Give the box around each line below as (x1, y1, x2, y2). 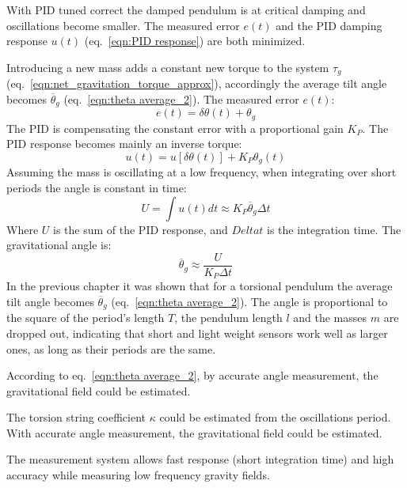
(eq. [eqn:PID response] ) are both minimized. (84, 32, 306, 49)
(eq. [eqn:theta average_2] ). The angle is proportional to (111, 293, 388, 309)
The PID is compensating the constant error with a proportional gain (6, 119, 344, 136)
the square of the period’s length (6, 309, 165, 326)
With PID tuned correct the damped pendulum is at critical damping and (6, 2, 366, 17)
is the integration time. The (267, 221, 401, 237)
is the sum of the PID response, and (52, 221, 228, 237)
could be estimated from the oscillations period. (159, 409, 391, 426)
